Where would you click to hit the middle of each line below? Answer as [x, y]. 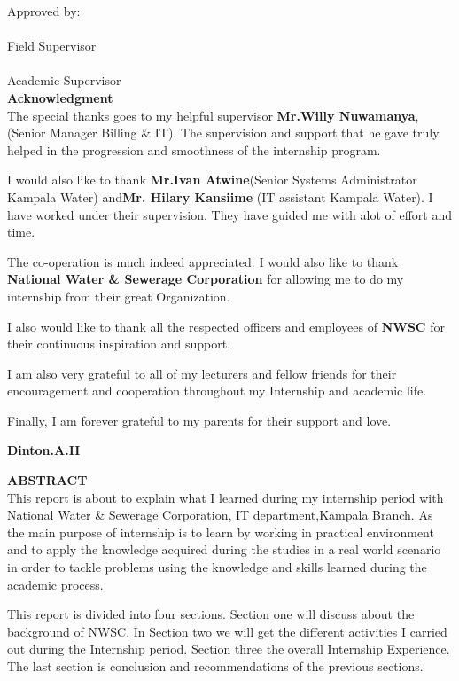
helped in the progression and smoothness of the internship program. [194, 149]
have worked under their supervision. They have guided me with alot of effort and [230, 214]
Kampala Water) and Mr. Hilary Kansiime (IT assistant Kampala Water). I [220, 196]
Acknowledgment [60, 97]
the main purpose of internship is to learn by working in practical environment [221, 532]
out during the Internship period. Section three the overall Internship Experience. [229, 649]
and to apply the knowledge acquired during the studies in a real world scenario [224, 549]
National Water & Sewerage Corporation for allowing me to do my [206, 279]
